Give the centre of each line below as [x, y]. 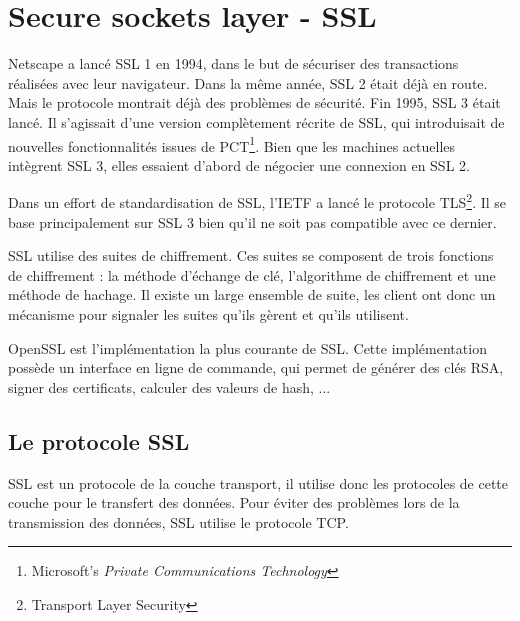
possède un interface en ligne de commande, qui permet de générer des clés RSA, [256, 367]
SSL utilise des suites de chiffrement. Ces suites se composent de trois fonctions [251, 255]
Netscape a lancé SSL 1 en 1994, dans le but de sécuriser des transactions [233, 63]
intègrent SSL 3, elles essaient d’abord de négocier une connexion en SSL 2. [239, 164]
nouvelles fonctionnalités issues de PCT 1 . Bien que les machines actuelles [232, 144]
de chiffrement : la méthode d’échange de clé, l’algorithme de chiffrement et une [252, 274]
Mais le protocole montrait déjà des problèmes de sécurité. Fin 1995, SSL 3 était [254, 102]
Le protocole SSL [99, 440]
